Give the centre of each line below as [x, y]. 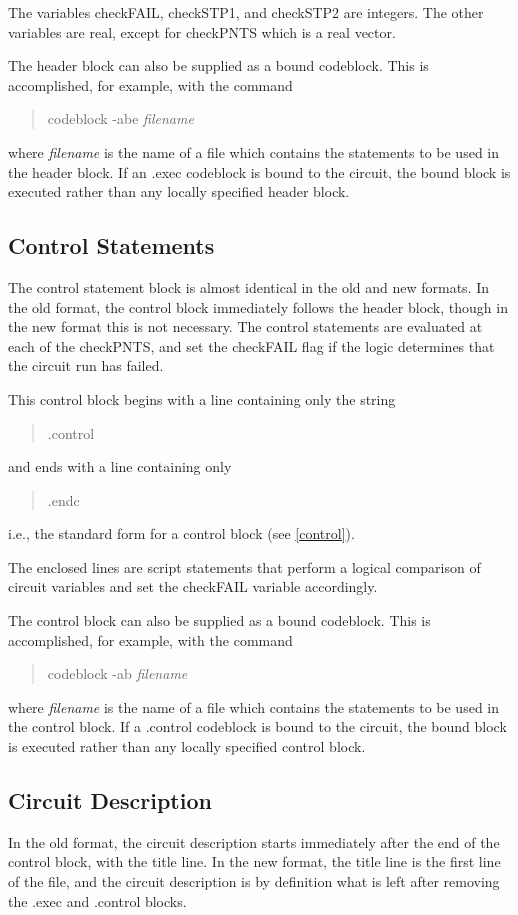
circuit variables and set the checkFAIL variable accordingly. [193, 586]
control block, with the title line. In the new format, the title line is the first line [254, 861]
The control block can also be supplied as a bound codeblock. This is [219, 620]
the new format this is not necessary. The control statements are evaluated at [245, 326]
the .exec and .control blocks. [97, 900]
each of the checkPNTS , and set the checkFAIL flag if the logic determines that [251, 345]
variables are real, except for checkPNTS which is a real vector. [202, 31]
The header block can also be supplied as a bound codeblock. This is [218, 65]
